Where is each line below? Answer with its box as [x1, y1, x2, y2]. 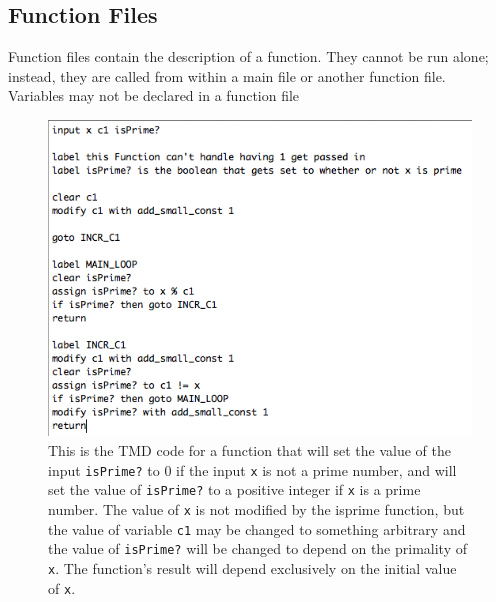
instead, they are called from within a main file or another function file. [8, 65, 446, 86]
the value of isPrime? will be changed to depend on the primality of [48, 538, 468, 559]
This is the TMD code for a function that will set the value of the [48, 439, 451, 460]
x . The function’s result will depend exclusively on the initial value [48, 557, 457, 578]
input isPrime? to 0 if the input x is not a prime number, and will [48, 459, 457, 480]
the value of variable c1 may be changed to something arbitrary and [48, 518, 466, 539]
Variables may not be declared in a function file [8, 85, 300, 106]
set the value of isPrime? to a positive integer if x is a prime [48, 479, 421, 500]
